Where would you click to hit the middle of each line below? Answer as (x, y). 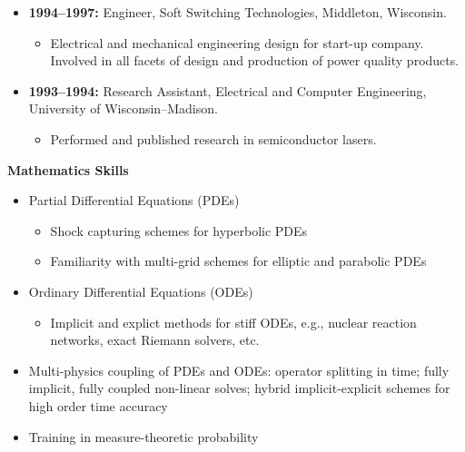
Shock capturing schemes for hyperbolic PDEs (179, 230)
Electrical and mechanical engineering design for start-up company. (237, 42)
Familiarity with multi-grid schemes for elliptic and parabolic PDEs (238, 261)
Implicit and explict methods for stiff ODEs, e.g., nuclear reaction (233, 322)
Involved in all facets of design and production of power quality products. (255, 60)
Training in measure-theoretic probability (143, 436)
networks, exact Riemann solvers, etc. (155, 340)
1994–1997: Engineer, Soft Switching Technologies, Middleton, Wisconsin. (237, 12)
